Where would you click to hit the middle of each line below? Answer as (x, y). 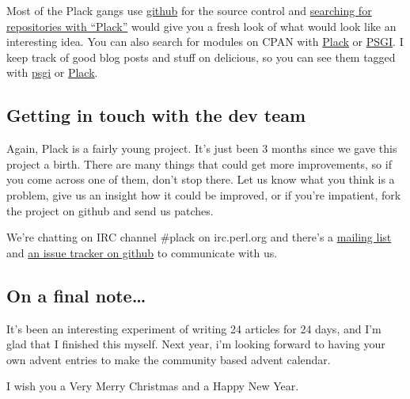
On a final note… (76, 295)
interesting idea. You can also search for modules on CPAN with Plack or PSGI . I (205, 42)
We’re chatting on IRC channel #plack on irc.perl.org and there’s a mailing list (199, 237)
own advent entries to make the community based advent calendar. (169, 359)
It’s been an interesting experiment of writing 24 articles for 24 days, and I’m (194, 328)
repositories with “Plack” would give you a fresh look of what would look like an (201, 26)
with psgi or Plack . (52, 72)
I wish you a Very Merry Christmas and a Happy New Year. (153, 386)
